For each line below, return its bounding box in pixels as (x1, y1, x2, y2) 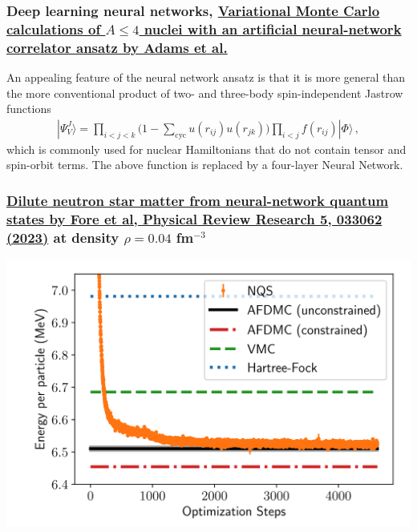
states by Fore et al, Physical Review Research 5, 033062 (6, 208, 383, 228)
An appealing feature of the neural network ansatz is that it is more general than (6, 69, 406, 86)
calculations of (6, 18, 101, 38)
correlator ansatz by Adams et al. (6, 37, 228, 57)
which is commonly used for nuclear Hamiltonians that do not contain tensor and (6, 140, 407, 157)
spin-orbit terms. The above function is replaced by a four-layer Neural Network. (6, 156, 403, 173)
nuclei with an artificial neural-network (144, 18, 402, 38)
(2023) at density (6, 227, 119, 247)
